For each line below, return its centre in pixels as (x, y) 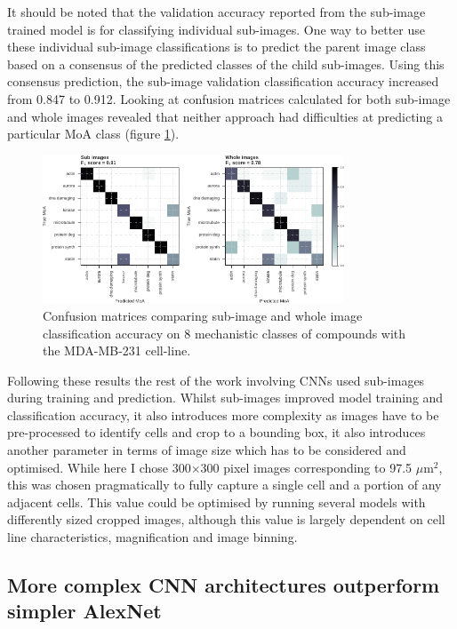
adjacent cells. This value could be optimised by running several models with (216, 502)
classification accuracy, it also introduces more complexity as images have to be (223, 414)
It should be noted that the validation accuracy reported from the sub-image (216, 12)
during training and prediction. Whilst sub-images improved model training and (225, 398)
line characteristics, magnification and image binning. (152, 537)
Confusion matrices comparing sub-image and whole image (203, 315)
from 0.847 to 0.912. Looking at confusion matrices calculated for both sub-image (229, 98)
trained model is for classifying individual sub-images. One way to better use (216, 29)
